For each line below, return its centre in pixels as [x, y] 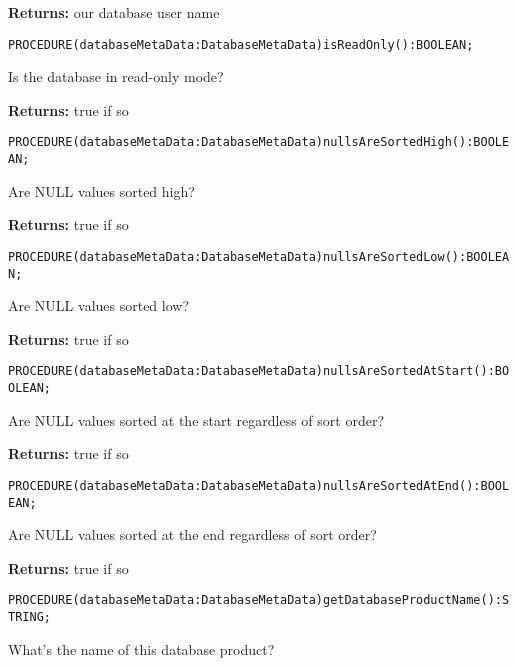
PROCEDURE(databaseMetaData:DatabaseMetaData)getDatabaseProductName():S [259, 600]
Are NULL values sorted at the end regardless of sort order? [192, 534]
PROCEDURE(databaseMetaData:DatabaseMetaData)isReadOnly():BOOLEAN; [241, 44]
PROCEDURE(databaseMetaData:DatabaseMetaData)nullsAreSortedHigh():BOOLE [259, 142]
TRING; [29, 617]
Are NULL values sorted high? [101, 190]
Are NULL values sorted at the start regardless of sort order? [196, 419]
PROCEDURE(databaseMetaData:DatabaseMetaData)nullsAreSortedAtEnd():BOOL [259, 485]
